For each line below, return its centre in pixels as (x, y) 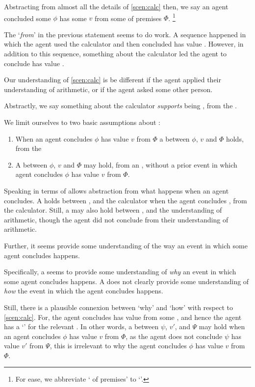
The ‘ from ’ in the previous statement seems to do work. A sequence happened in (125, 34)
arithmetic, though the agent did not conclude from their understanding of (116, 219)
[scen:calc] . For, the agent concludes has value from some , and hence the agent (123, 317)
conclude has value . (34, 63)
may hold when (222, 327)
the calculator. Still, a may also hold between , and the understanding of (113, 210)
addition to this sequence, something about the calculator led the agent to (115, 54)
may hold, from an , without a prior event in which (160, 164)
